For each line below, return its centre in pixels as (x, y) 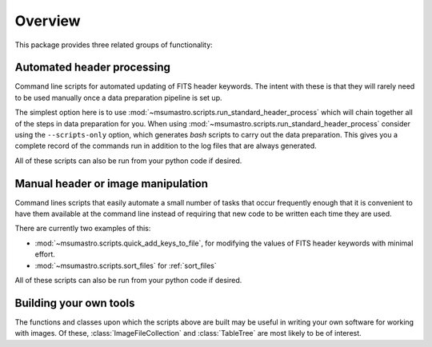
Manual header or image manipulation (111, 183)
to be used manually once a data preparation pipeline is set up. (118, 98)
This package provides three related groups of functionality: (114, 45)
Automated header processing (93, 68)
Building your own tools (75, 303)
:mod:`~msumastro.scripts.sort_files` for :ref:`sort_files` (126, 265)
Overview (48, 21)
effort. (45, 254)
